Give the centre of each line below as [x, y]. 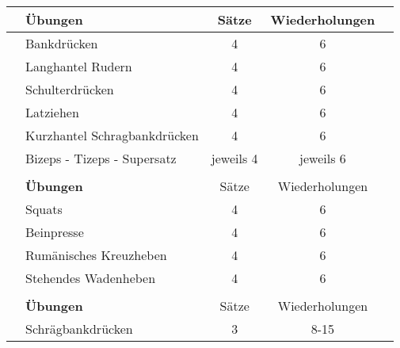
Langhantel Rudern [79, 66]
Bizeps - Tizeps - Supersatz [101, 158]
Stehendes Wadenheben [91, 278]
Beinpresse [55, 232]
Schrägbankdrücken [79, 329]
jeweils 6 [323, 158]
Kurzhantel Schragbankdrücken [112, 135]
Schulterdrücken [70, 89]
